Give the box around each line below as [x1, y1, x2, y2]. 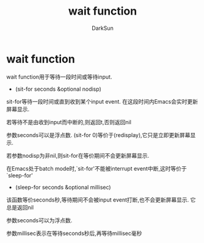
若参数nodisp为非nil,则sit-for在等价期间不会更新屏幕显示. [6, 152, 150, 159]
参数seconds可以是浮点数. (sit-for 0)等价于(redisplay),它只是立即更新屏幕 [6, 131, 191, 138]
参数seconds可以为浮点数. [6, 216, 73, 224]
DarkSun [91, 24, 114, 32]
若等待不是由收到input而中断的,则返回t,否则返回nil [6, 118, 131, 125]
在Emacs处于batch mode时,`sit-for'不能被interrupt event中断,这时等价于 [6, 164, 188, 172]
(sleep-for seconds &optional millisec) [15, 183, 111, 191]
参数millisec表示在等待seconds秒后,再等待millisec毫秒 [6, 230, 142, 237]
